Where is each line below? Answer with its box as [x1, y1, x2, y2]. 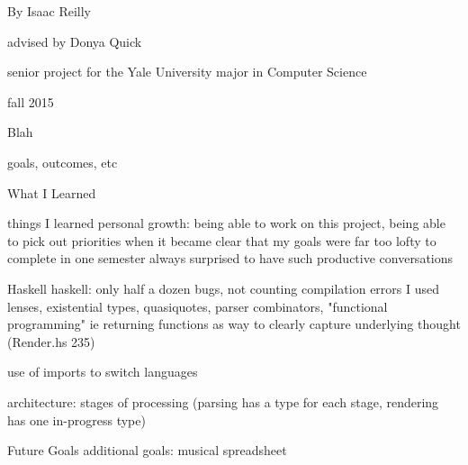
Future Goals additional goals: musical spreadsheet [7, 441, 287, 460]
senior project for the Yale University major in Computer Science [7, 62, 367, 81]
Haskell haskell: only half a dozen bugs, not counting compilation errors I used [7, 278, 440, 297]
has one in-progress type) [7, 410, 146, 429]
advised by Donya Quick [7, 32, 142, 50]
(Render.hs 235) [7, 332, 95, 351]
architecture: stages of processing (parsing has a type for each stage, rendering [7, 392, 439, 411]
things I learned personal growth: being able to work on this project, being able [7, 214, 445, 232]
